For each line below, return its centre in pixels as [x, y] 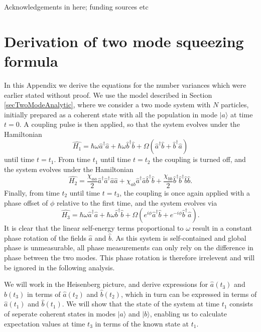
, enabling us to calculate [188, 313]
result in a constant [222, 228]
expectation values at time [45, 323]
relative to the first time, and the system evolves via [137, 202]
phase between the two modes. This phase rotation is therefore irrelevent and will [129, 257]
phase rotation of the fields [45, 237]
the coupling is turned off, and [199, 159]
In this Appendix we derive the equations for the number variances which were [125, 85]
